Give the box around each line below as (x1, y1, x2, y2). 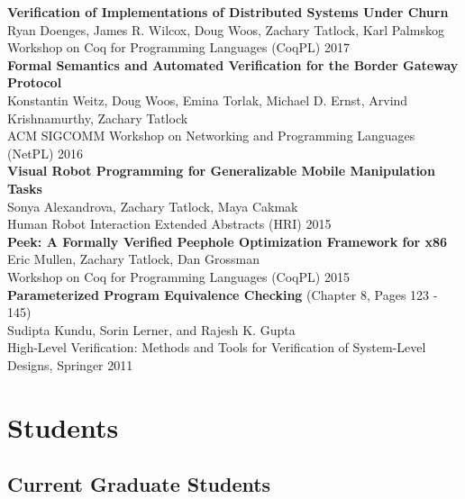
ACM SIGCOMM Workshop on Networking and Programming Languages (7, 126, 415, 145)
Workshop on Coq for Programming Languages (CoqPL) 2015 (7, 267, 350, 286)
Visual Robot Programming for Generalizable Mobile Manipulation (7, 161, 435, 180)
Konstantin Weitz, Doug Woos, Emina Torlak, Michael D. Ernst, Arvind (7, 90, 408, 109)
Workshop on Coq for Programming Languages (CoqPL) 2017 (7, 38, 350, 57)
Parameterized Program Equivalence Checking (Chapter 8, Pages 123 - (7, 285, 438, 304)
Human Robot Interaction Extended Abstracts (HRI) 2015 (7, 214, 332, 233)
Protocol (7, 73, 62, 92)
